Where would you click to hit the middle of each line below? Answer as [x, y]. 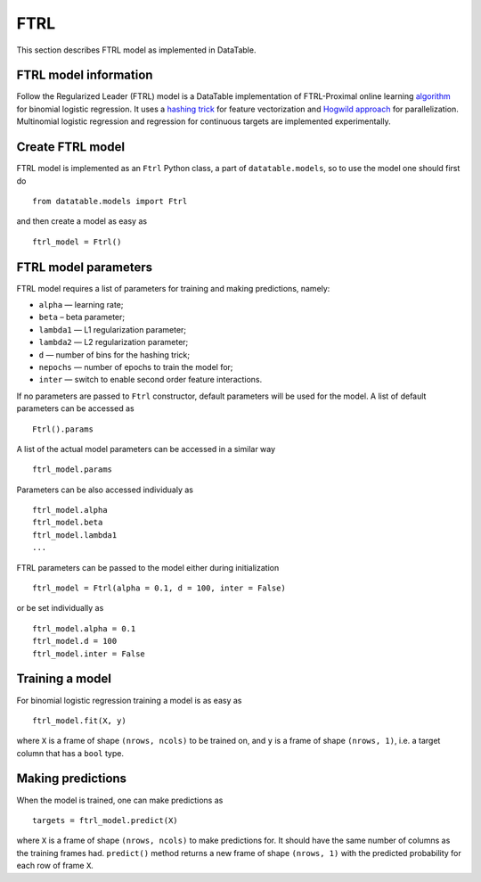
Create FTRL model [70, 147]
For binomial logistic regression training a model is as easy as [129, 700]
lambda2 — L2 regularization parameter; [114, 342]
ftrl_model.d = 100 [75, 641]
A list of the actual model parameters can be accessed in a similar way [146, 449]
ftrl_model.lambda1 [75, 535]
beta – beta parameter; [82, 317]
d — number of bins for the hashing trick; [114, 354]
